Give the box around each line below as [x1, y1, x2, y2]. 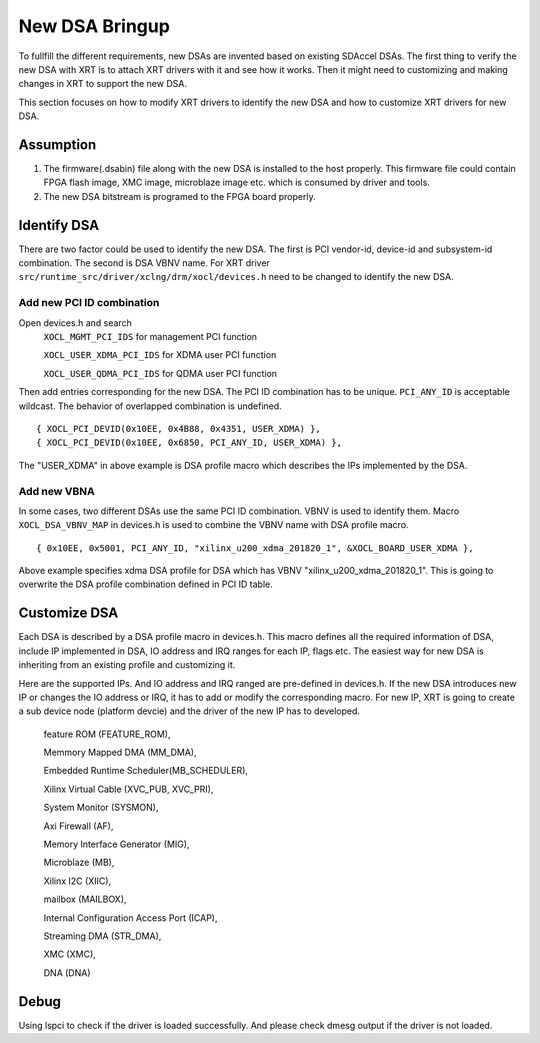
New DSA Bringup [18, 15, 170, 37]
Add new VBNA [18, 484, 95, 498]
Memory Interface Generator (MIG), [43, 838, 190, 850]
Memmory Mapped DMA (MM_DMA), [43, 746, 197, 759]
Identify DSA [18, 216, 100, 234]
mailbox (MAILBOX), [43, 893, 127, 905]
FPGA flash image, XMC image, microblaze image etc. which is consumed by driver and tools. [43, 176, 430, 189]
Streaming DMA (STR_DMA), [43, 930, 162, 942]
